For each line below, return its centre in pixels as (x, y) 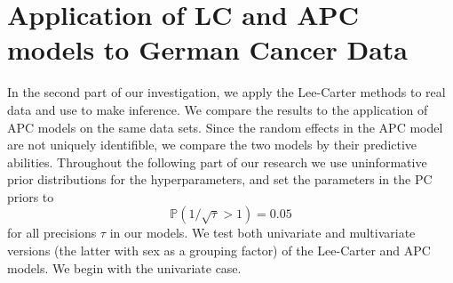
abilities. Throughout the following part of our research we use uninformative (217, 162)
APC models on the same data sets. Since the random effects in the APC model (225, 127)
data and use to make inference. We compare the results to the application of (218, 109)
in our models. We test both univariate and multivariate (262, 233)
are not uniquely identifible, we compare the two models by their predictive (212, 145)
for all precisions (52, 233)
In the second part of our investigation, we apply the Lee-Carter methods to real (226, 92)
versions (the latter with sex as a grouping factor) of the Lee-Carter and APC (219, 251)
